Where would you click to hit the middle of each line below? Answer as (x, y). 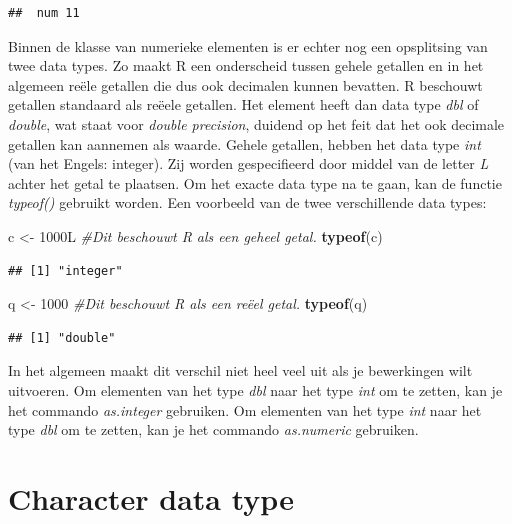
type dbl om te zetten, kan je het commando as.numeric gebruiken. (213, 429)
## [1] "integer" (65, 270)
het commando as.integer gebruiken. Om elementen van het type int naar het (245, 409)
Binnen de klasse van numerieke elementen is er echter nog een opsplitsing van (248, 45)
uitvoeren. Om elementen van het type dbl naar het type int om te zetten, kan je (255, 389)
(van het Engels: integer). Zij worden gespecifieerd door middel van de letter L (248, 163)
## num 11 (44, 13)
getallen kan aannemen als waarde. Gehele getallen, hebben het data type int (244, 143)
